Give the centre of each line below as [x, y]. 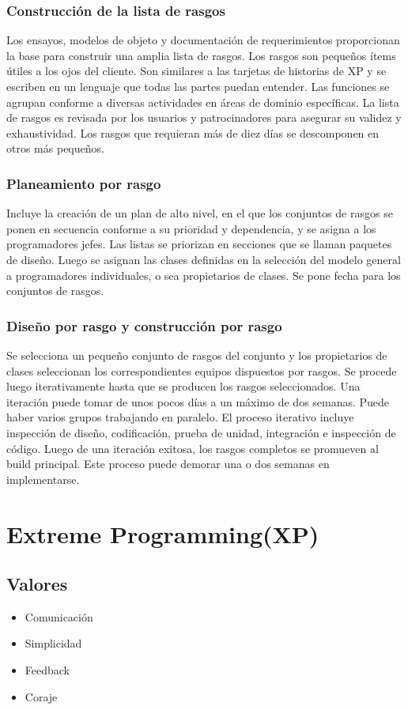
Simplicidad [53, 643]
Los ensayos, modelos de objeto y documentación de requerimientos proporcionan [203, 40]
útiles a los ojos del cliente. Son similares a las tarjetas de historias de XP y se [196, 71]
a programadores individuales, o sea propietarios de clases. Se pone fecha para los [204, 275]
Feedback [47, 670]
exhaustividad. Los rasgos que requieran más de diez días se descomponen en [193, 132]
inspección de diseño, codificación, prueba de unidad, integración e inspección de [201, 432]
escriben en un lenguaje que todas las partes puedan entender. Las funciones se [198, 86]
